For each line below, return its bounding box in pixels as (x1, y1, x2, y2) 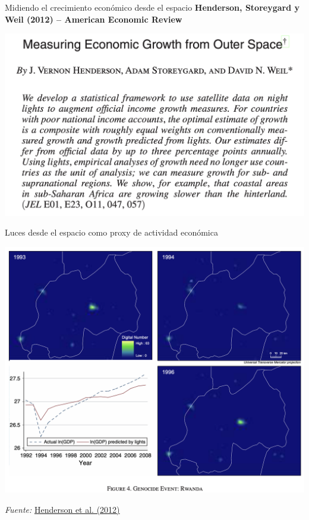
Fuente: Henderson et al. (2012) (5, 503, 120, 516)
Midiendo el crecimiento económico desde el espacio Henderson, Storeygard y (5, 1, 299, 13)
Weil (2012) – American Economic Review (5, 12, 182, 25)
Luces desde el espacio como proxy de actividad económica (5, 226, 218, 239)
